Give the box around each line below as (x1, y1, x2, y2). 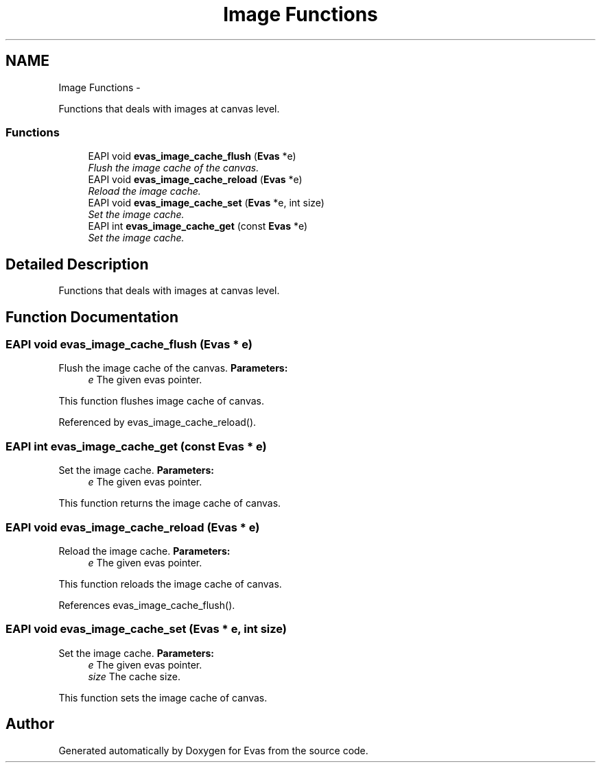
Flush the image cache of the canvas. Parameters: (58, 362, 288, 374)
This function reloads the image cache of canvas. (58, 577, 282, 590)
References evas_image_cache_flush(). (58, 599, 235, 611)
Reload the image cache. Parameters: (58, 544, 231, 557)
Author (5, 715, 54, 733)
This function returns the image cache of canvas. (58, 497, 281, 509)
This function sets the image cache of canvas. (58, 691, 268, 704)
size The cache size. (88, 670, 180, 682)
